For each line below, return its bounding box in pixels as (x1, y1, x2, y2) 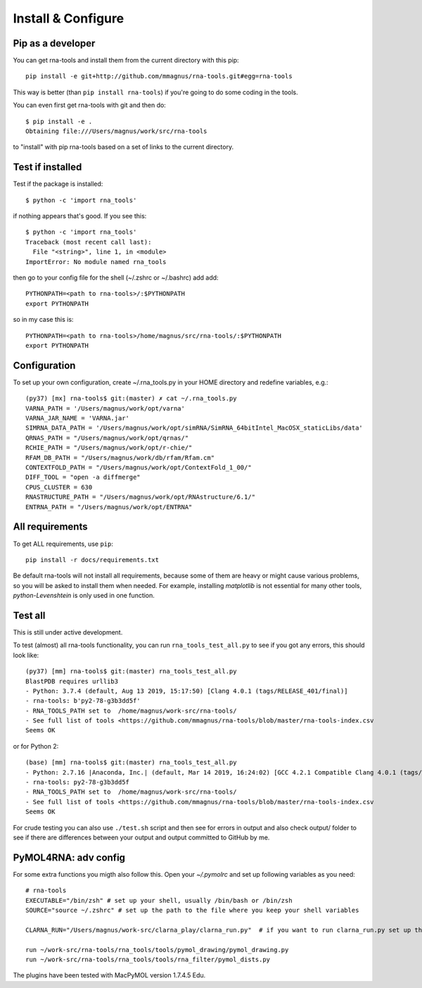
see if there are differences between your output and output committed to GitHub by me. (13, 833, 270, 842)
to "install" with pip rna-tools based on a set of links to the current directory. (13, 143, 234, 151)
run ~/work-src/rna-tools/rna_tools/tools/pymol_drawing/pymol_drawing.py (25, 946, 289, 953)
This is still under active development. (13, 627, 123, 637)
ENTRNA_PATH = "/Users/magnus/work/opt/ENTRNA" (25, 503, 193, 511)
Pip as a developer (13, 37, 96, 49)
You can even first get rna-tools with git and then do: (13, 101, 167, 109)
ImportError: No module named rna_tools (25, 258, 167, 265)
